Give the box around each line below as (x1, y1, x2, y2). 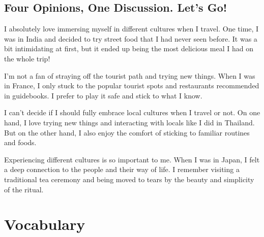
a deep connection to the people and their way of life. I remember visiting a (4, 164, 240, 175)
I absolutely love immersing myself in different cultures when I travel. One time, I (4, 23, 259, 34)
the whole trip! (4, 53, 50, 63)
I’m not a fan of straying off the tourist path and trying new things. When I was (4, 70, 255, 81)
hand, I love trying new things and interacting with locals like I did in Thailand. (4, 117, 255, 127)
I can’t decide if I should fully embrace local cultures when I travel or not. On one (4, 107, 260, 118)
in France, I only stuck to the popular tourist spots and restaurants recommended (4, 80, 259, 91)
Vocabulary (4, 214, 85, 234)
